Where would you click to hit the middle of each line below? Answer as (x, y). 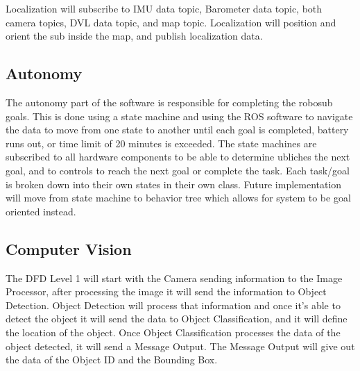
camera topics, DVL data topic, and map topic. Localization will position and (171, 22)
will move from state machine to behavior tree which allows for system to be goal (178, 198)
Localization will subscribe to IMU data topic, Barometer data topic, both (164, 8)
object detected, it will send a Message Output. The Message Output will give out (180, 346)
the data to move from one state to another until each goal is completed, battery (177, 130)
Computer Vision (69, 248)
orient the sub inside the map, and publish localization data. (134, 36)
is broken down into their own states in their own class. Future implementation (174, 184)
